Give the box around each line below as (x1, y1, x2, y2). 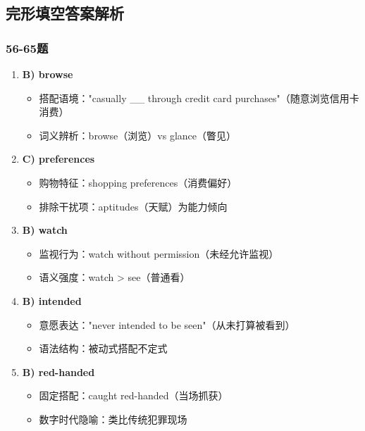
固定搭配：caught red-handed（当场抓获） (39, 388, 228, 403)
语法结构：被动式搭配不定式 (39, 341, 168, 356)
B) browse (22, 67, 73, 81)
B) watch (22, 223, 68, 237)
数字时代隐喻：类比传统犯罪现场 (39, 411, 187, 426)
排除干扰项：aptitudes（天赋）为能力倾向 (39, 199, 228, 213)
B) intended (22, 293, 82, 308)
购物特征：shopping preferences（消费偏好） (39, 175, 237, 189)
